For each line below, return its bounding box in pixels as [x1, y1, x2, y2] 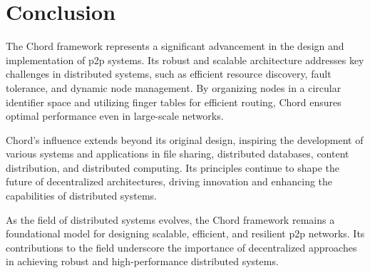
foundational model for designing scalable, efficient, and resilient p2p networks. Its [6, 226, 365, 241]
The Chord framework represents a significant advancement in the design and [6, 38, 344, 53]
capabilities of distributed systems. [6, 188, 157, 203]
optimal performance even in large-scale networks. [6, 108, 224, 123]
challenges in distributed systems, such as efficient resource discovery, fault [6, 66, 332, 81]
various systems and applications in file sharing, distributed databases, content [6, 146, 349, 161]
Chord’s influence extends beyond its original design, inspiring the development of [6, 132, 364, 147]
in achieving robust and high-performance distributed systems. [6, 254, 279, 269]
